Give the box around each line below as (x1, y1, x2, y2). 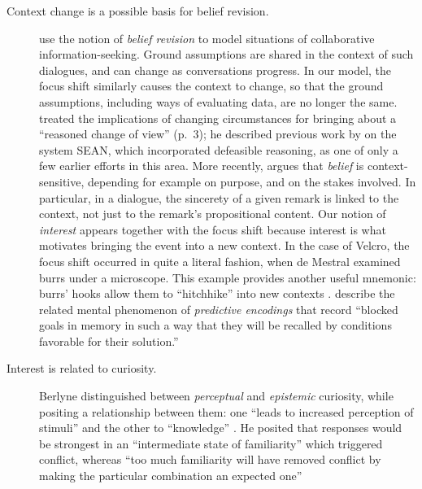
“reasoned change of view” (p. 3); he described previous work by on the (39, 125, 397, 142)
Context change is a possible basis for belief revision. (7, 2, 269, 19)
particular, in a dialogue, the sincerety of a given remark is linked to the (39, 189, 399, 206)
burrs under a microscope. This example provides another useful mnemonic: (39, 269, 416, 286)
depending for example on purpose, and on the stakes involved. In (88, 172, 416, 190)
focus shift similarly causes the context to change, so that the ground (39, 77, 384, 94)
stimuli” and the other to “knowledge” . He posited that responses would (39, 419, 402, 436)
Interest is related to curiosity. (7, 360, 157, 377)
